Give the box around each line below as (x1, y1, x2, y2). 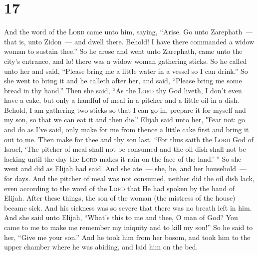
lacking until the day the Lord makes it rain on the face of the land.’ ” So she (4, 153, 242, 164)
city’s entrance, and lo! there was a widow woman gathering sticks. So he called (4, 55, 247, 66)
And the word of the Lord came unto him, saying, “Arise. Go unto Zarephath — (4, 26, 253, 37)
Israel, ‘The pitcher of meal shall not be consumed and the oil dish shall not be (4, 144, 246, 154)
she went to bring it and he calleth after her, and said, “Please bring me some (4, 75, 242, 86)
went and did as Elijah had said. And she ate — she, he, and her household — (4, 163, 247, 174)
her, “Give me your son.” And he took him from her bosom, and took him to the (4, 232, 251, 242)
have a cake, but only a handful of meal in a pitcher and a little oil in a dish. (4, 95, 240, 105)
